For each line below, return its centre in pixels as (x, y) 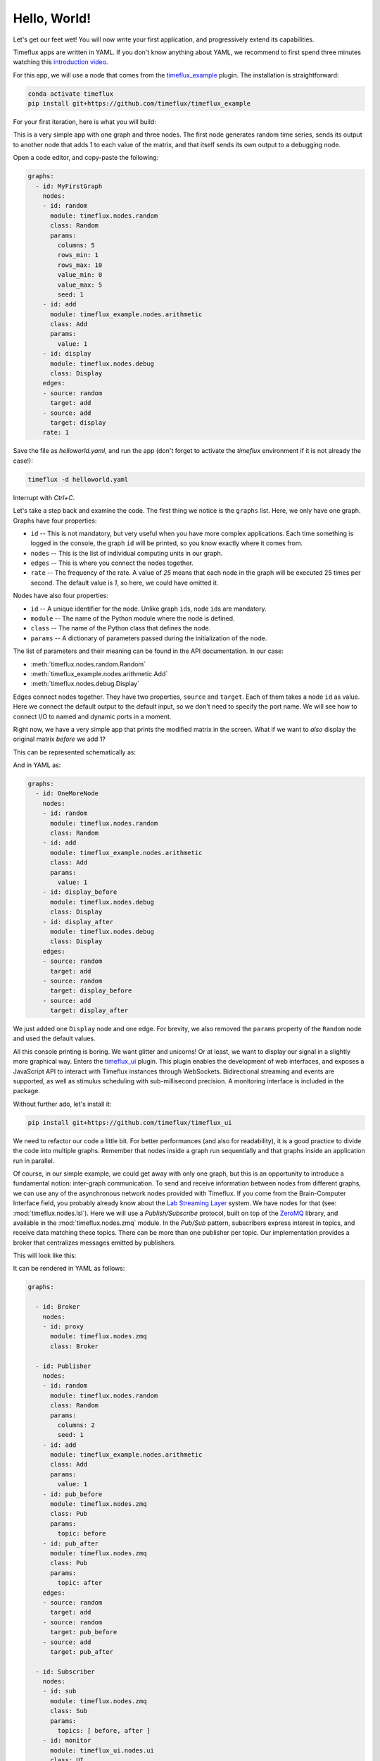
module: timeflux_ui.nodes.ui (102, 1750)
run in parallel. (34, 1160)
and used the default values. (54, 1038)
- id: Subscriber (65, 1672)
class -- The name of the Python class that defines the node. (121, 628)
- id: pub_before (72, 1494)
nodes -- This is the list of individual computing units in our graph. (127, 553)
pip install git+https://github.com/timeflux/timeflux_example (139, 104)
